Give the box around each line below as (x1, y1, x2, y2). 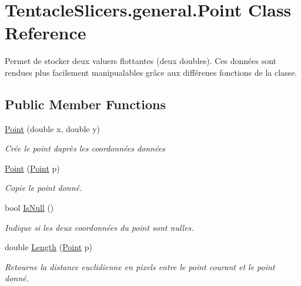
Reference (5, 21, 86, 45)
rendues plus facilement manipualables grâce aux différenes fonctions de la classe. (5, 66, 297, 78)
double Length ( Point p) (5, 241, 92, 253)
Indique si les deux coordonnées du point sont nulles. (5, 221, 194, 233)
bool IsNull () (5, 201, 54, 214)
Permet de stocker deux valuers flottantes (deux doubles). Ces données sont (5, 55, 277, 67)
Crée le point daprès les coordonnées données (5, 142, 165, 154)
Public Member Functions (5, 95, 166, 113)
